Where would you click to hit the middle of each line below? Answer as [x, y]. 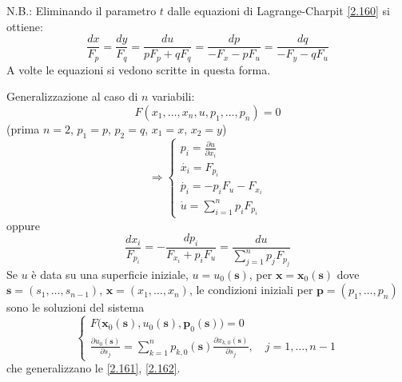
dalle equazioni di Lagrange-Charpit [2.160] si [279, 10]
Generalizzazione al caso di [72, 96]
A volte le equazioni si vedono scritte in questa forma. [139, 69]
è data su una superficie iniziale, [110, 274]
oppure [24, 225]
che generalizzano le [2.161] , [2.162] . [94, 368]
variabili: [173, 96]
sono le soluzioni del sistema [76, 307]
